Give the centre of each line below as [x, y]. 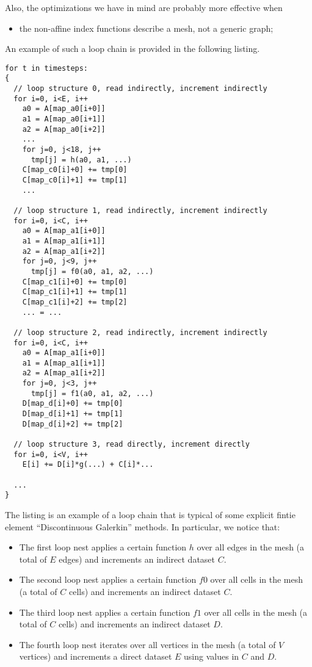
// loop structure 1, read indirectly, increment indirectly [140, 210]
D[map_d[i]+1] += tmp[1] [73, 414]
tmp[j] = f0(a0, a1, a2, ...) [92, 271]
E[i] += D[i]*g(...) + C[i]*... [88, 465]
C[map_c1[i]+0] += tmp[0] [75, 282]
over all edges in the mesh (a [251, 547]
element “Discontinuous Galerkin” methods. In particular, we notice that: [143, 526]
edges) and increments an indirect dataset [137, 559]
